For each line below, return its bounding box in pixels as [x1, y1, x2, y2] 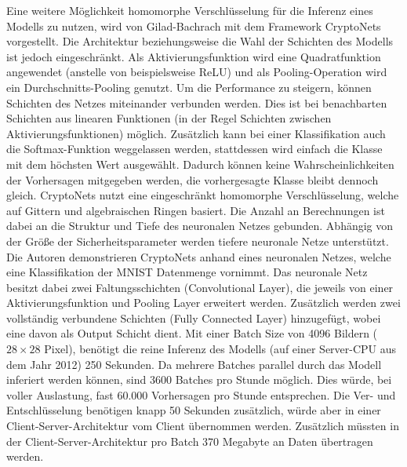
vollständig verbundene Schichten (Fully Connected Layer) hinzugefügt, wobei [6, 309, 381, 326]
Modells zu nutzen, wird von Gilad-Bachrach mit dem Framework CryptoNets [6, 17, 381, 34]
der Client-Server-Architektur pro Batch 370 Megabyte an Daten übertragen [6, 432, 373, 449]
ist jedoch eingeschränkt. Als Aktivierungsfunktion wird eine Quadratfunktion [6, 48, 381, 64]
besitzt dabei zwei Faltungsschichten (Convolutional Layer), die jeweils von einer [6, 279, 394, 295]
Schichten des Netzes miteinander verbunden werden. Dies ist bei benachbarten [6, 94, 387, 111]
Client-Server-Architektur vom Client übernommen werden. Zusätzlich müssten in [6, 418, 399, 434]
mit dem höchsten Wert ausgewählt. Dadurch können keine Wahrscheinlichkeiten [6, 155, 394, 172]
